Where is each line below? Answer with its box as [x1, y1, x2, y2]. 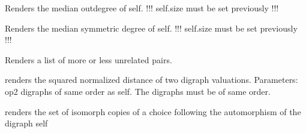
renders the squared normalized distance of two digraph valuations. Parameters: [5, 73, 298, 86]
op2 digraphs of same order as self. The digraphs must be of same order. [5, 85, 271, 97]
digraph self [5, 117, 48, 129]
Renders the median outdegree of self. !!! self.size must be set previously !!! [5, 2, 279, 14]
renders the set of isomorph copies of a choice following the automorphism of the [5, 105, 301, 117]
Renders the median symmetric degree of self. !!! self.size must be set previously [5, 21, 298, 34]
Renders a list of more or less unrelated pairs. [5, 53, 172, 66]
